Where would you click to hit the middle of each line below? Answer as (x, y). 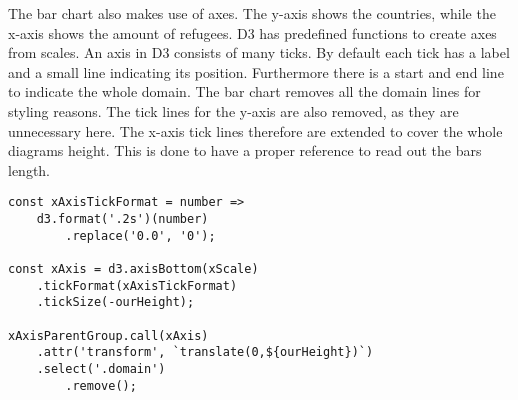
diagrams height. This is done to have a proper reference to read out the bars (245, 150)
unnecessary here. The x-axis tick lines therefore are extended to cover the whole (255, 130)
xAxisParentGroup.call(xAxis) (108, 335)
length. (29, 169)
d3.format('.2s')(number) (122, 219)
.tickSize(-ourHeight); (115, 302)
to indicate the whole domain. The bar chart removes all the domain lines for (244, 91)
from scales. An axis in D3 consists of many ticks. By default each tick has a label (259, 52)
